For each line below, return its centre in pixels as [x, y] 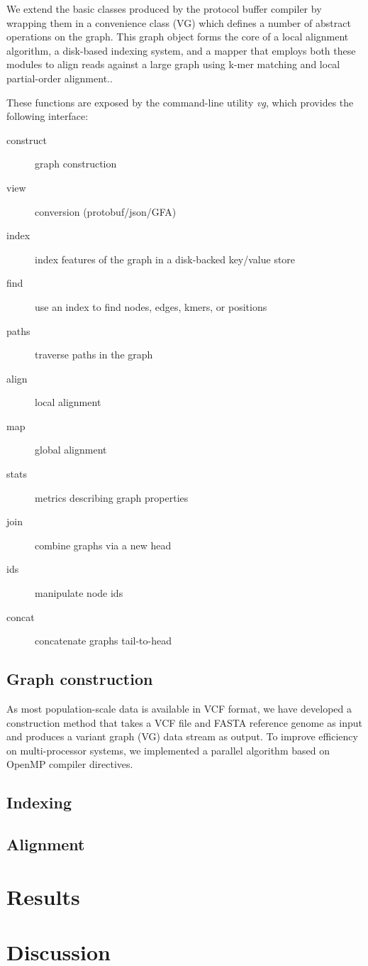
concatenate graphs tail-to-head [104, 641]
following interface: [48, 116]
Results [43, 896]
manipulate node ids [79, 593]
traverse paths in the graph [94, 355]
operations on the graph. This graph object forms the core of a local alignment [178, 37]
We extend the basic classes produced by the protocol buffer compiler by [164, 9]
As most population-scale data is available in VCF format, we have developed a [179, 709]
